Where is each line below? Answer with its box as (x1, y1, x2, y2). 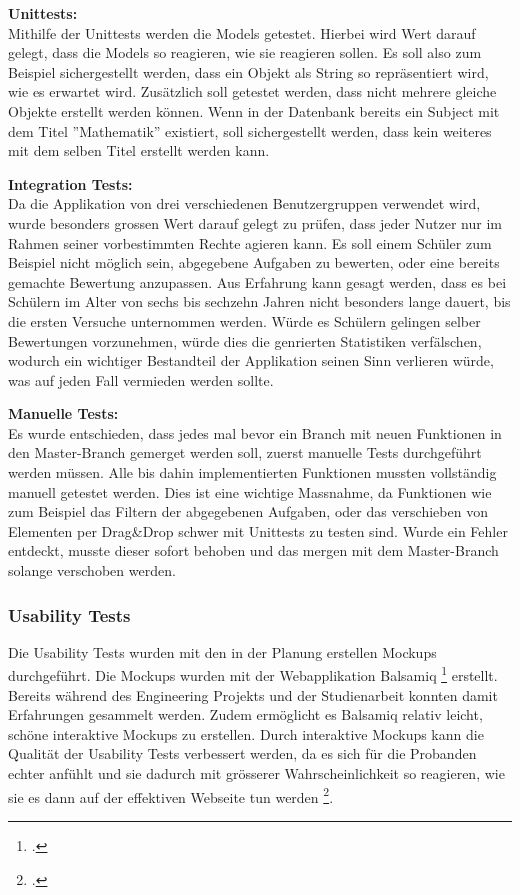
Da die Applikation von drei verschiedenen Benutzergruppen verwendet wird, (8, 193, 481, 214)
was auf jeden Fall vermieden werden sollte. (8, 369, 274, 390)
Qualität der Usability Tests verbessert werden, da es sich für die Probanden (8, 743, 477, 764)
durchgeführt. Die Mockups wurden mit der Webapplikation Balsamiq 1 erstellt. (8, 662, 498, 686)
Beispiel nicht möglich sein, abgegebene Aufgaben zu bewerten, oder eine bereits (8, 252, 500, 273)
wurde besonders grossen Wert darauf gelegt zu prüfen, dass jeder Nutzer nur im (8, 212, 502, 233)
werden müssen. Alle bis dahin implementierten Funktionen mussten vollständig (8, 462, 497, 483)
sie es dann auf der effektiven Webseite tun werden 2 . (8, 783, 334, 807)
